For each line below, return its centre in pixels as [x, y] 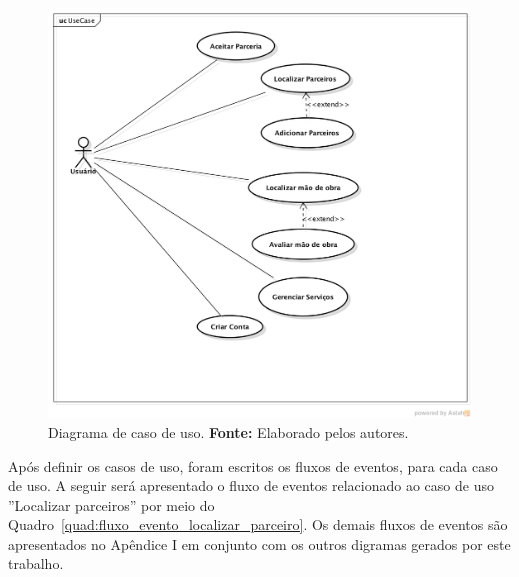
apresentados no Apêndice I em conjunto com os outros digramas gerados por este [259, 543]
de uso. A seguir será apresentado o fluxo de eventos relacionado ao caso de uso [251, 485]
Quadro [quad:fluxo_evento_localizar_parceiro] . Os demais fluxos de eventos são [258, 524]
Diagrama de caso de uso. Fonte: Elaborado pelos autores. [228, 431]
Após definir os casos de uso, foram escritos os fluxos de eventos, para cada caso [253, 465]
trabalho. [36, 563]
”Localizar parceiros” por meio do [111, 504]
